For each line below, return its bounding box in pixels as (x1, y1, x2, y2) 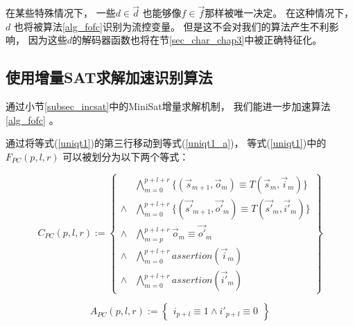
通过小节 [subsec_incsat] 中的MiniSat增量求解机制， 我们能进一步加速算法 (6, 99, 331, 114)
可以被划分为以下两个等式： (62, 149, 189, 163)
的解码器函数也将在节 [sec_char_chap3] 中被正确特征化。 (71, 33, 322, 47)
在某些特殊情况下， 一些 (6, 6, 116, 20)
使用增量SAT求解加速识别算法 (6, 66, 213, 88)
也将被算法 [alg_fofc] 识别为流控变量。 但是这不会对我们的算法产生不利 (13, 19, 329, 33)
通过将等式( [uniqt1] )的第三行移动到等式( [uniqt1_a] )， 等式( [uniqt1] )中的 (6, 136, 327, 150)
